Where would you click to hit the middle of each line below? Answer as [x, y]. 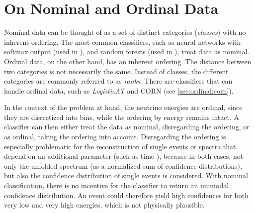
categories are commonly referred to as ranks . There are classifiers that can [118, 81]
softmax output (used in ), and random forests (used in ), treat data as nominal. [127, 52]
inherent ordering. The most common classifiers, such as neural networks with [123, 42]
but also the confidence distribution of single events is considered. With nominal [126, 175]
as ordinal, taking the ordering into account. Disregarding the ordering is [115, 137]
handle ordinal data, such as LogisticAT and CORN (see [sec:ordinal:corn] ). [119, 90]
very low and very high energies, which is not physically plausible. [104, 205]
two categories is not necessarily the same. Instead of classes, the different [116, 71]
